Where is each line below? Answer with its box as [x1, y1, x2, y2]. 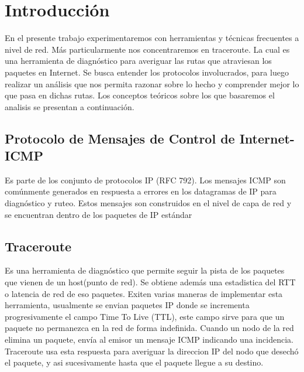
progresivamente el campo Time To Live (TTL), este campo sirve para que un [5, 310, 285, 322]
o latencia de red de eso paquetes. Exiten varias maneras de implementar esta [5, 287, 283, 299]
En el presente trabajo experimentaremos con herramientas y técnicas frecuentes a [5, 32, 299, 44]
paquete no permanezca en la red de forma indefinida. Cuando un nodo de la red [5, 322, 294, 334]
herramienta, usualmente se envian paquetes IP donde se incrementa [5, 299, 250, 311]
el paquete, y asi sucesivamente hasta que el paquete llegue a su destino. [5, 356, 264, 368]
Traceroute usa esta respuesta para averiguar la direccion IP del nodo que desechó [5, 344, 299, 357]
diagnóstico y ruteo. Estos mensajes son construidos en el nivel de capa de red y [5, 197, 292, 209]
